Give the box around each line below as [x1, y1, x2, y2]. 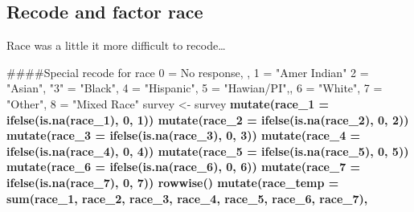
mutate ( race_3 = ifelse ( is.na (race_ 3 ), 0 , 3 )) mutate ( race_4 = [6, 127, 361, 144]
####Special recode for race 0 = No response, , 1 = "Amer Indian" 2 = [6, 63, 369, 80]
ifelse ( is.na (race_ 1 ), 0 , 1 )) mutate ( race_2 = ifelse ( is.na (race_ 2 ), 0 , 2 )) [6, 111, 409, 128]
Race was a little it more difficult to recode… [6, 37, 226, 54]
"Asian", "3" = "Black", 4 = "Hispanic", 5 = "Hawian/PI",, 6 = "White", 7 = [6, 79, 383, 96]
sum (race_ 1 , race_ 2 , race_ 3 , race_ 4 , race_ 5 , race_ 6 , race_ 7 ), [6, 190, 368, 206]
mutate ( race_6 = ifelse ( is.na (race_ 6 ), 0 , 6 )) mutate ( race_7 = [6, 158, 361, 175]
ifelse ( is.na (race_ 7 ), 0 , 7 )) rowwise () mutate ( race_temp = [6, 173, 339, 190]
